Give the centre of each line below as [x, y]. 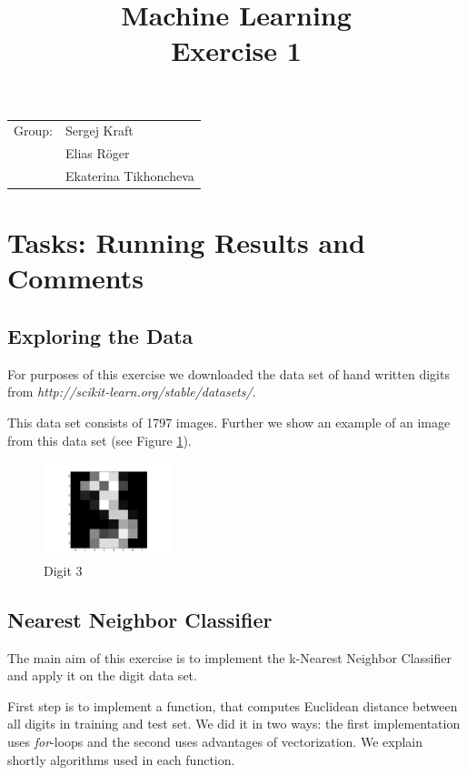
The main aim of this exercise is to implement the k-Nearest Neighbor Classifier [229, 657]
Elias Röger [97, 153]
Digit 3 [63, 570]
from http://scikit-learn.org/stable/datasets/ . [132, 392]
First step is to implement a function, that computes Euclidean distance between [233, 705]
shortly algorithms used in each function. [121, 759]
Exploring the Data [100, 336]
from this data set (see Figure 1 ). [99, 440]
